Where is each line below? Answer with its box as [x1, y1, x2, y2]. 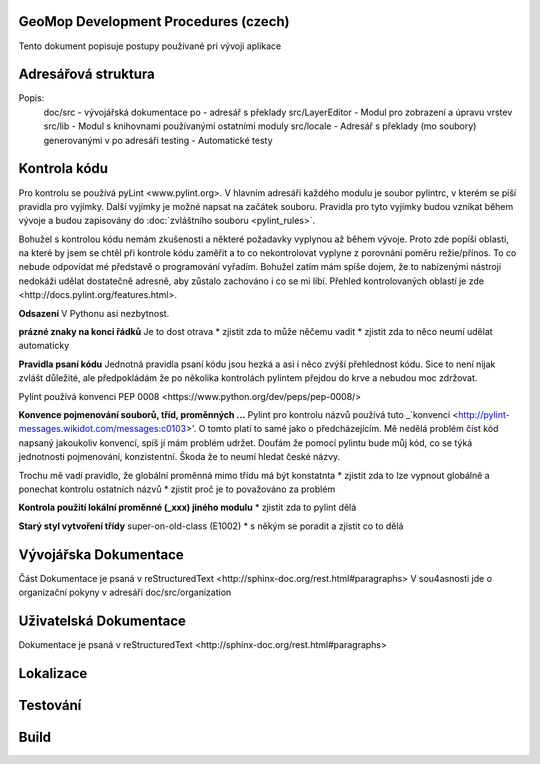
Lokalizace [18, 665, 88, 682]
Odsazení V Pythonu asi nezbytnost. [18, 307, 170, 319]
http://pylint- [458, 408, 510, 420]
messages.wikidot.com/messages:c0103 [18, 423, 187, 435]
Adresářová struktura [18, 66, 155, 83]
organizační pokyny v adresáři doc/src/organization [18, 586, 232, 598]
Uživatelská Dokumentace [18, 612, 187, 629]
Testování [18, 696, 82, 714]
